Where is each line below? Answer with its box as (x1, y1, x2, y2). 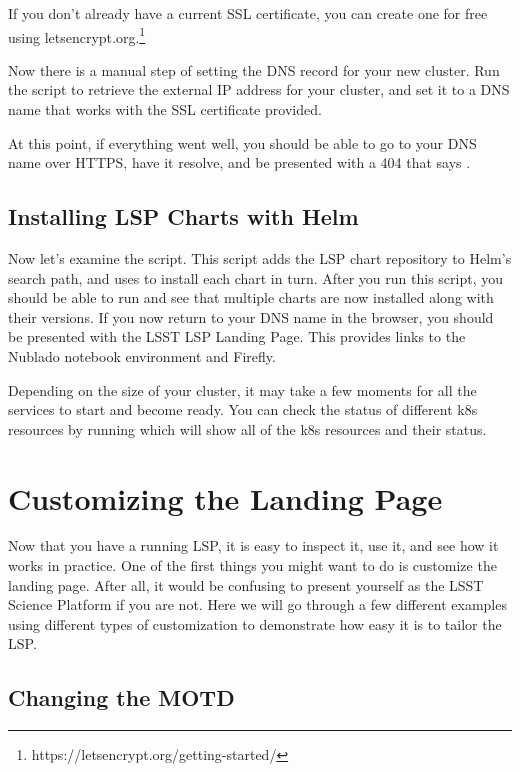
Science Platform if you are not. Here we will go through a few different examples (8, 594, 507, 615)
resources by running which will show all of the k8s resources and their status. (8, 418, 487, 439)
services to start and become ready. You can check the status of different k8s (8, 399, 478, 420)
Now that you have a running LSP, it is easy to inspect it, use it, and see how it (8, 535, 499, 556)
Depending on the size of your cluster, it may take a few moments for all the (8, 379, 477, 400)
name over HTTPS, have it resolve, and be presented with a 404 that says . (8, 152, 471, 173)
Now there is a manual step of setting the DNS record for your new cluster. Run (8, 59, 500, 80)
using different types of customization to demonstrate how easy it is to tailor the (8, 613, 502, 634)
